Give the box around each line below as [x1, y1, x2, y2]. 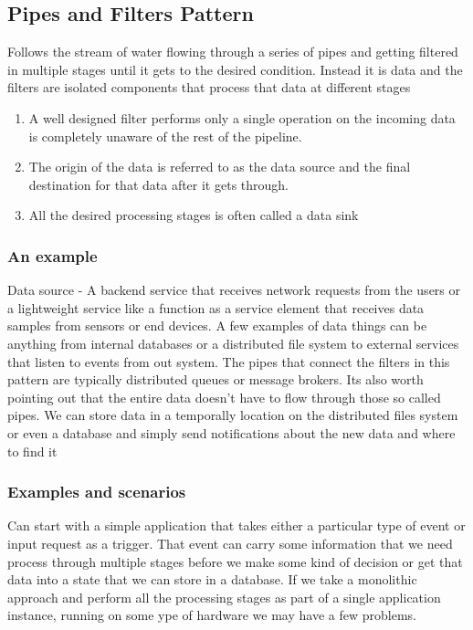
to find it [7, 441, 58, 460]
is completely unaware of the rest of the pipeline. [28, 126, 302, 145]
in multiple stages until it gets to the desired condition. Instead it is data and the [7, 59, 463, 79]
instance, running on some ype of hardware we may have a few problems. [7, 605, 416, 625]
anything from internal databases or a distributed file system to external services [7, 333, 459, 352]
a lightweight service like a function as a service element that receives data [7, 298, 425, 317]
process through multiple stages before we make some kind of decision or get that [7, 551, 463, 571]
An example [7, 244, 98, 267]
